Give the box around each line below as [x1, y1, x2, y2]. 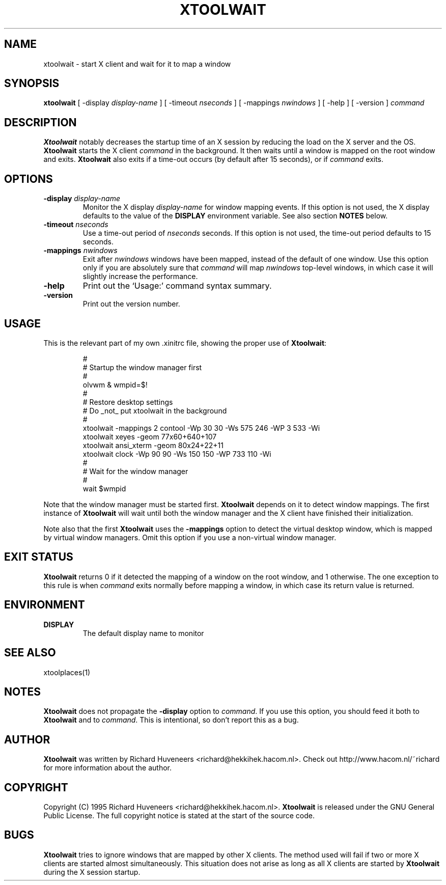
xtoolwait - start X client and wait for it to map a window [43, 59, 231, 68]
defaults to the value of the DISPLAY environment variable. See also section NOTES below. [82, 211, 388, 220]
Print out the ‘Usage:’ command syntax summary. [82, 281, 272, 291]
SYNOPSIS [4, 77, 60, 90]
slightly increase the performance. [82, 272, 198, 281]
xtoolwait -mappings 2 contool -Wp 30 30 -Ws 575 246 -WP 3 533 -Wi [82, 423, 320, 432]
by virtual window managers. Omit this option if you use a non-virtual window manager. [43, 533, 337, 542]
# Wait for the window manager [82, 466, 188, 476]
